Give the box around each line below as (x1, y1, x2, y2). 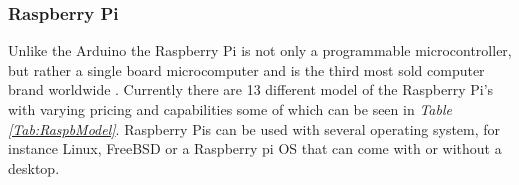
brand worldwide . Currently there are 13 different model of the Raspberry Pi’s (8, 79, 494, 100)
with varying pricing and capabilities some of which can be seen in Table (8, 99, 452, 119)
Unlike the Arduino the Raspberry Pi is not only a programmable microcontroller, (8, 40, 512, 61)
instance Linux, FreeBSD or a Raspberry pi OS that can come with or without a (8, 138, 502, 159)
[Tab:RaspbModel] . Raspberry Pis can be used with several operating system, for (8, 118, 501, 139)
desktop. (8, 157, 60, 178)
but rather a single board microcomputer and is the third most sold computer (8, 59, 485, 80)
